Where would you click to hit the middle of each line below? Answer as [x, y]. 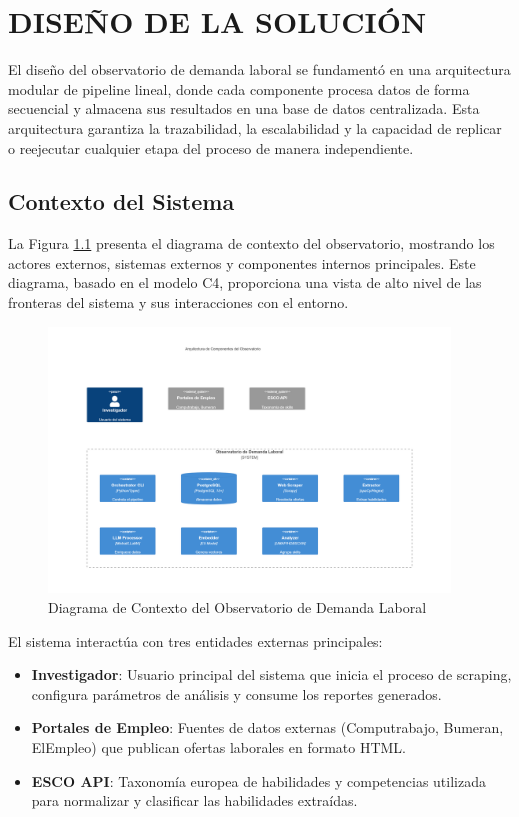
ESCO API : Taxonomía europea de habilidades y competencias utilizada [258, 780]
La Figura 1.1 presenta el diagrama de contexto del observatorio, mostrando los [251, 243]
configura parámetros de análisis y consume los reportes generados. [236, 693]
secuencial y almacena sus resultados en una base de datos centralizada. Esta [244, 108]
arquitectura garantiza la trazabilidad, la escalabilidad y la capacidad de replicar [255, 127]
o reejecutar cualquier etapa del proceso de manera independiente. [211, 147]
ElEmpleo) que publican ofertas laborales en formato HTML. [219, 746]
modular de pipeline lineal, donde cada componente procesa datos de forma [239, 88]
